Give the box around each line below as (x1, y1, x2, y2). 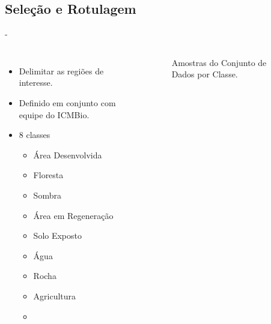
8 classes (19, 128, 50, 141)
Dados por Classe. (171, 68, 238, 80)
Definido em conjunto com (19, 96, 116, 109)
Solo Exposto (33, 229, 82, 242)
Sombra (33, 188, 61, 201)
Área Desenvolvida (33, 148, 102, 161)
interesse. (19, 76, 53, 89)
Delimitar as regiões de (19, 64, 104, 77)
